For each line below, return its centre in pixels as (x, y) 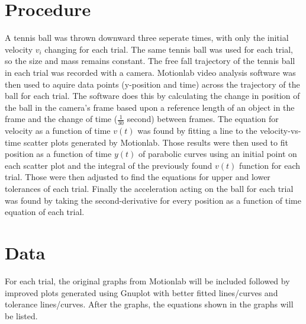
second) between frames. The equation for (203, 119)
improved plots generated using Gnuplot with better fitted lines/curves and (141, 292)
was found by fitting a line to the (197, 131)
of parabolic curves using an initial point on (218, 154)
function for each (270, 165)
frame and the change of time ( (61, 119)
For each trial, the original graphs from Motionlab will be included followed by (147, 280)
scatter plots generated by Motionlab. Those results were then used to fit (156, 142)
